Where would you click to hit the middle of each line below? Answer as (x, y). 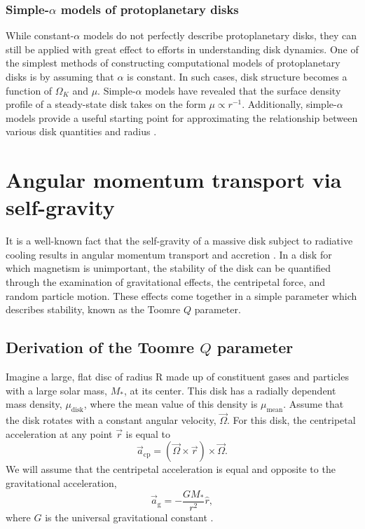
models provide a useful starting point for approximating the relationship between (182, 117)
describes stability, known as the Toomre (93, 309)
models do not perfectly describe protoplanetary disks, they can (220, 35)
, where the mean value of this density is (171, 404)
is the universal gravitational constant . (129, 517)
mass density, (34, 404)
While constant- (40, 35)
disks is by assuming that (60, 76)
